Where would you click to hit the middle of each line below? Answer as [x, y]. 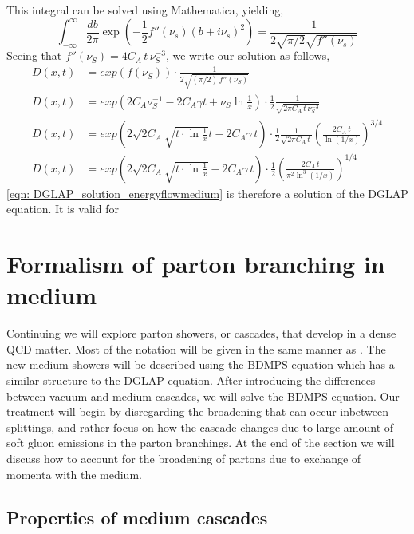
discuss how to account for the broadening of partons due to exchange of [184, 458]
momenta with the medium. [74, 474]
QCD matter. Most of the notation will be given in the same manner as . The [196, 348]
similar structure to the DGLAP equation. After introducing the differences [191, 380]
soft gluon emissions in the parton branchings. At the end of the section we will [201, 443]
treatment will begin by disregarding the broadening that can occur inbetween [198, 411]
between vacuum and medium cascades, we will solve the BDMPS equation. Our [203, 396]
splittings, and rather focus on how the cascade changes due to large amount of [200, 427]
